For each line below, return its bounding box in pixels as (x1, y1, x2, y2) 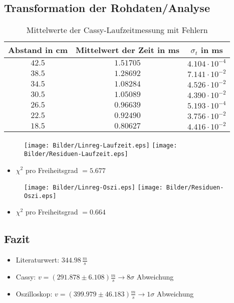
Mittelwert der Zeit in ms (76, 44, 180, 56)
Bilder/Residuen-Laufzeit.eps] (24, 150, 128, 157)
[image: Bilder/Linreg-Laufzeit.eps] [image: (24, 142, 177, 149)
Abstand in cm (8, 44, 68, 56)
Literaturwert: (16, 254, 60, 265)
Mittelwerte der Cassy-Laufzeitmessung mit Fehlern (26, 24, 208, 36)
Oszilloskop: (16, 288, 53, 298)
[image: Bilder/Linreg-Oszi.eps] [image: (24, 184, 163, 191)
